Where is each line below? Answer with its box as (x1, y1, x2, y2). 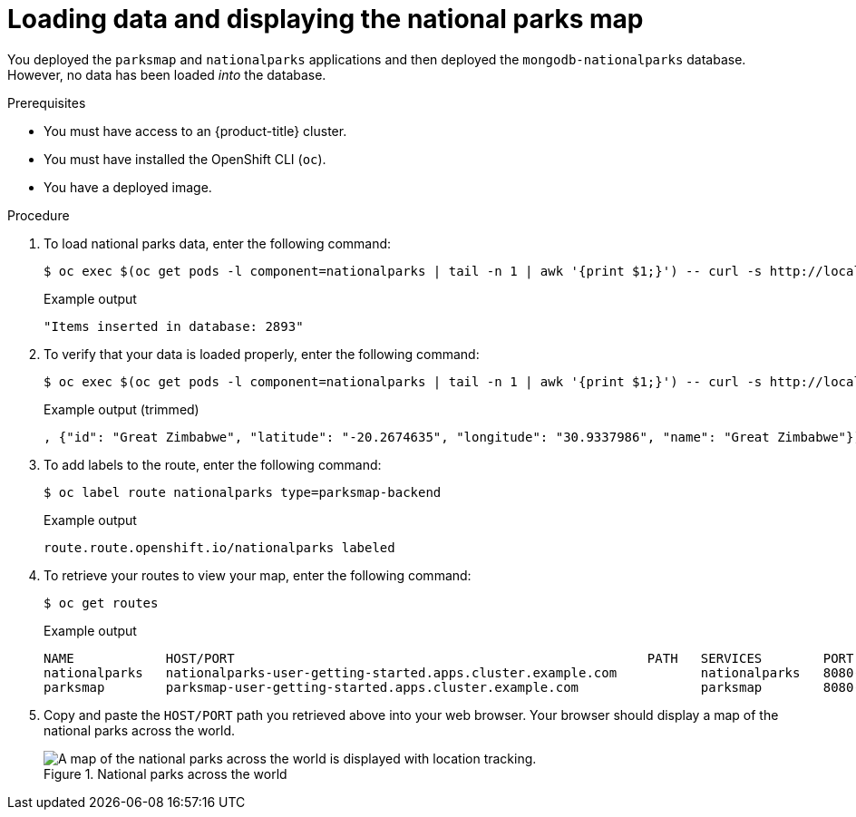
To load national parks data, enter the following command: (44, 235, 392, 251)
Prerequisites (7, 94, 86, 111)
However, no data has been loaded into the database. (7, 66, 326, 83)
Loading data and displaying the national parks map (7, 4, 644, 34)
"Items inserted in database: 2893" (44, 318, 304, 334)
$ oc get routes (44, 595, 159, 610)
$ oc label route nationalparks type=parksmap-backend (44, 484, 442, 500)
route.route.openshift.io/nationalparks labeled (44, 540, 395, 555)
